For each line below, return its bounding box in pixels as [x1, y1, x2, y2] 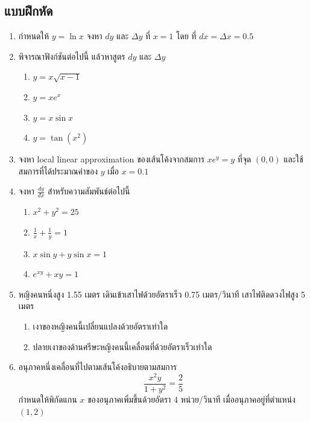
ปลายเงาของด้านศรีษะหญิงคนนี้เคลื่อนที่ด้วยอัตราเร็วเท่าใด [33, 340, 212, 353]
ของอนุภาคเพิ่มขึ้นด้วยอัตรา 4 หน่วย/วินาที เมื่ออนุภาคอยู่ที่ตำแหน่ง [87, 392, 296, 405]
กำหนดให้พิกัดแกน [18, 392, 77, 405]
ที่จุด [237, 153, 251, 165]
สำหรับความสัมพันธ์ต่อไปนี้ [47, 185, 130, 197]
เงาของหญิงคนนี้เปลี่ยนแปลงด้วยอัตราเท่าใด [33, 319, 168, 332]
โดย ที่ [176, 30, 197, 42]
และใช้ [283, 153, 303, 165]
